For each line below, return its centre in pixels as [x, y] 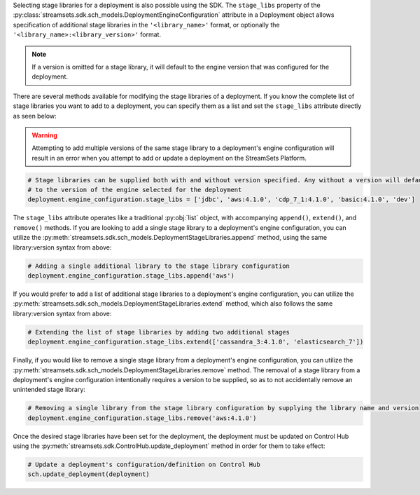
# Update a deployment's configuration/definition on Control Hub [144, 465]
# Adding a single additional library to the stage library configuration [159, 266]
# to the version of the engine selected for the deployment [135, 190]
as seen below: [35, 116]
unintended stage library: [49, 390]
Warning [44, 135]
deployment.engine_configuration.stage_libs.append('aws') [131, 276]
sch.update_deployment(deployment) [89, 474]
